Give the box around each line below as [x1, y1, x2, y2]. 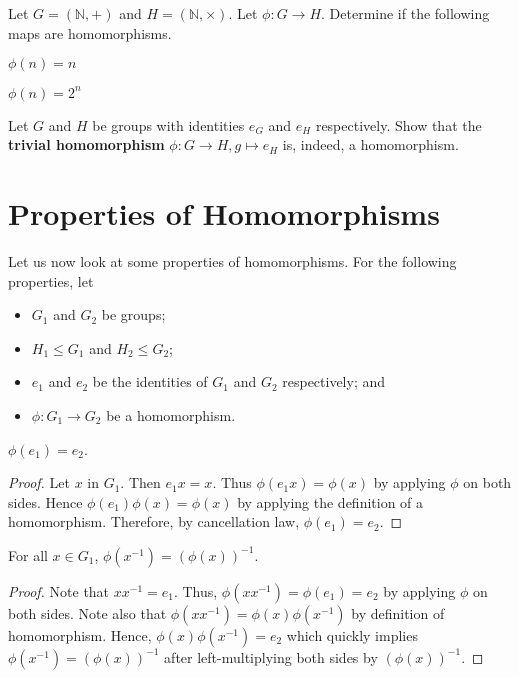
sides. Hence [8, 491, 83, 512]
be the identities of [92, 371, 208, 392]
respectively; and [282, 371, 386, 392]
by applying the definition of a [237, 491, 424, 512]
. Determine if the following [321, 3, 490, 23]
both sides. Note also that [8, 602, 167, 623]
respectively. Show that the [315, 114, 482, 135]
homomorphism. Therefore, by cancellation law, [8, 511, 300, 532]
